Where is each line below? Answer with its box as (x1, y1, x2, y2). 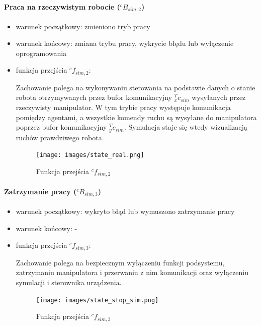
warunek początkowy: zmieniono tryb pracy (16, 21, 150, 31)
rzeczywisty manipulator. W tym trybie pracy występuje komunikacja (16, 102, 231, 113)
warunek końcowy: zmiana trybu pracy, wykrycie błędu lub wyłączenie (16, 38, 234, 48)
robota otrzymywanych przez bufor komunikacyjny (16, 92, 172, 102)
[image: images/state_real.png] (36, 151, 144, 159)
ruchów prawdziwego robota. (16, 132, 104, 142)
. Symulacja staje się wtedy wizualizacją (124, 122, 247, 132)
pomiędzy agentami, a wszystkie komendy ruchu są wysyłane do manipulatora (16, 112, 257, 122)
